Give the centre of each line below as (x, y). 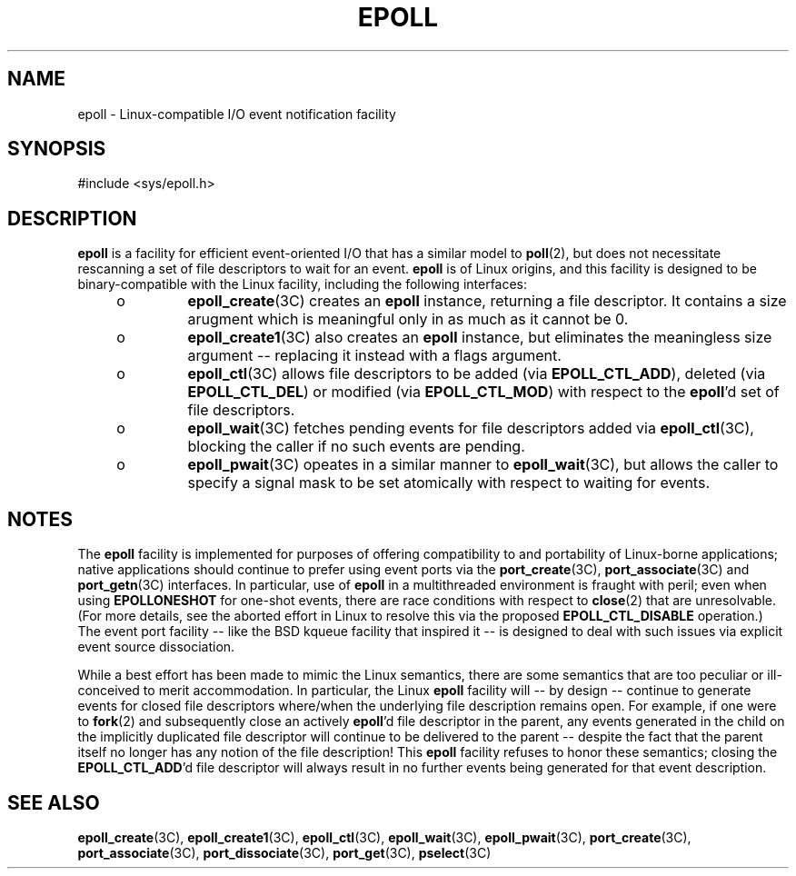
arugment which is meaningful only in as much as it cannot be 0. (408, 319)
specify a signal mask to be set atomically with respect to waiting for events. (448, 483)
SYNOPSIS (57, 149)
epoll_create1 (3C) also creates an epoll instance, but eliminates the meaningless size (480, 338)
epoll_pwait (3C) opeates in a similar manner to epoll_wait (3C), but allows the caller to (483, 465)
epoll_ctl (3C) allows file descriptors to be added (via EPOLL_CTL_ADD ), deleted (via (477, 374)
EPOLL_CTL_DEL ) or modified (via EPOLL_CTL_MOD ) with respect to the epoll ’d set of (483, 392)
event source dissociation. (156, 647)
